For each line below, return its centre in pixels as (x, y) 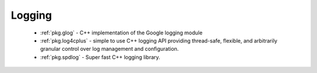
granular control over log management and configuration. (109, 49)
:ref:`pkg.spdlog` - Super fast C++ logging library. (100, 57)
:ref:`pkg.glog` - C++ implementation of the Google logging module (121, 33)
